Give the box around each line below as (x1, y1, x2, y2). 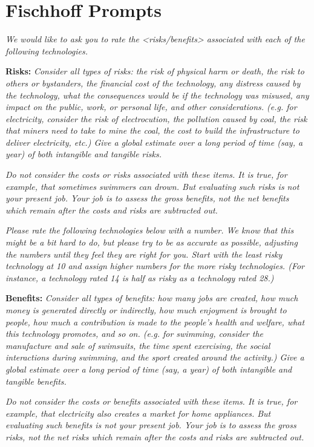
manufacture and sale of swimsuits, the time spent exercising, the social (5, 339, 270, 351)
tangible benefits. (5, 374, 67, 387)
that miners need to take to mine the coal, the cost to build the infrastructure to (5, 124, 299, 137)
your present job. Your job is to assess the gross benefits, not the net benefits (5, 192, 289, 204)
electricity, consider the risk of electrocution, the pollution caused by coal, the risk (5, 112, 307, 125)
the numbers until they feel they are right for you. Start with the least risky (5, 247, 283, 260)
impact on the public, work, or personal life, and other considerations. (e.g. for (5, 100, 297, 113)
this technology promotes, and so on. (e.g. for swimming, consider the (5, 327, 264, 340)
